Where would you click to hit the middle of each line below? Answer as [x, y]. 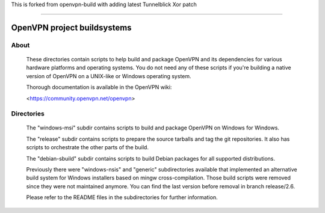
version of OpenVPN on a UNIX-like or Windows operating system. [109, 76]
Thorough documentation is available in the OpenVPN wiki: [99, 87]
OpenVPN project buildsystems [71, 27]
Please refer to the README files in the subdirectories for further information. [122, 197]
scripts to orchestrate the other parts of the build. [87, 147]
